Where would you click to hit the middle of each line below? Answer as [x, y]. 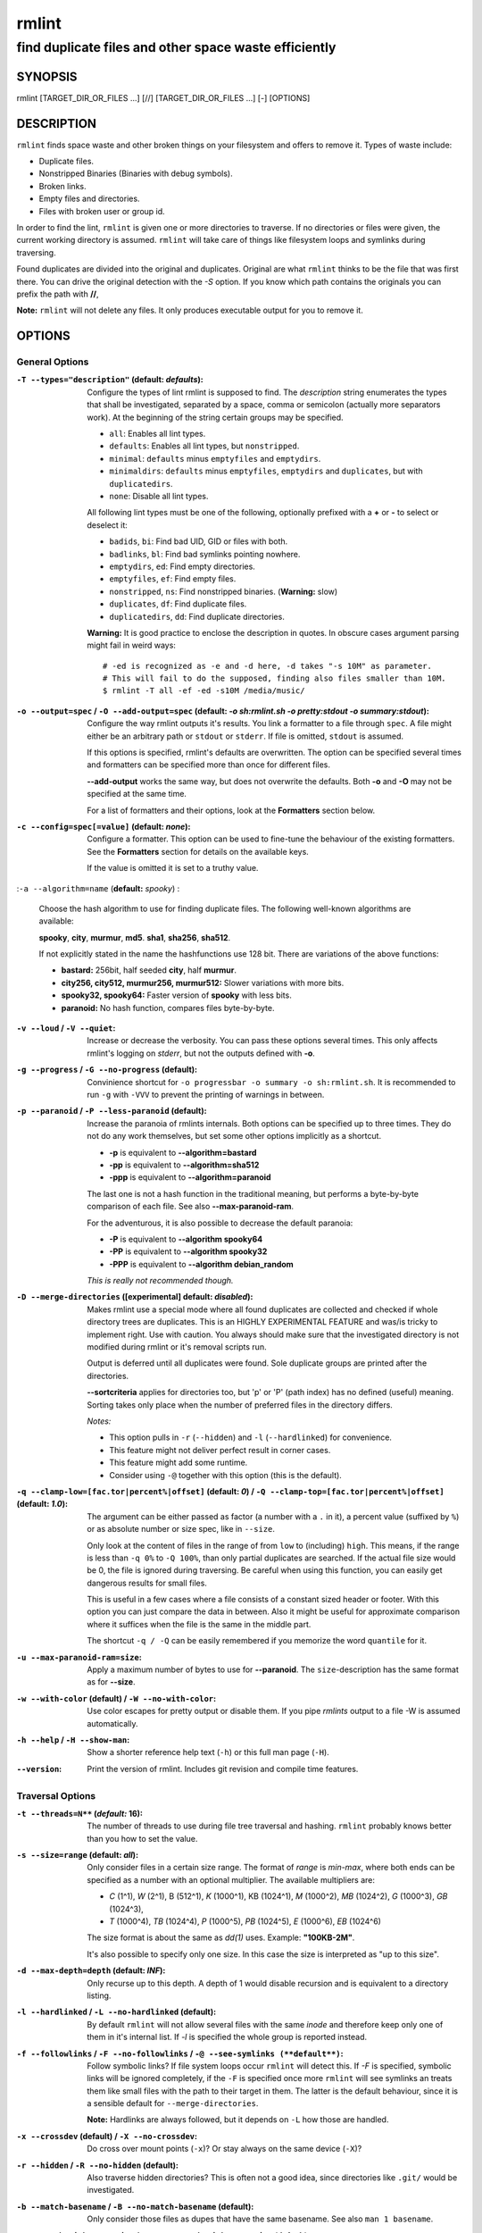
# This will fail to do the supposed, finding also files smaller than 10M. [274, 678]
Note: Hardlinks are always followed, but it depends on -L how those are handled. [238, 2120]
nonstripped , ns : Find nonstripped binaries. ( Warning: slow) [224, 591]
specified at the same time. [137, 794]
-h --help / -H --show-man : [73, 1740]
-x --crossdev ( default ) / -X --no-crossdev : [107, 2136]
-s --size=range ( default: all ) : [77, 1855]
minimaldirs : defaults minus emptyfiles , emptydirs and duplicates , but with [266, 471]
